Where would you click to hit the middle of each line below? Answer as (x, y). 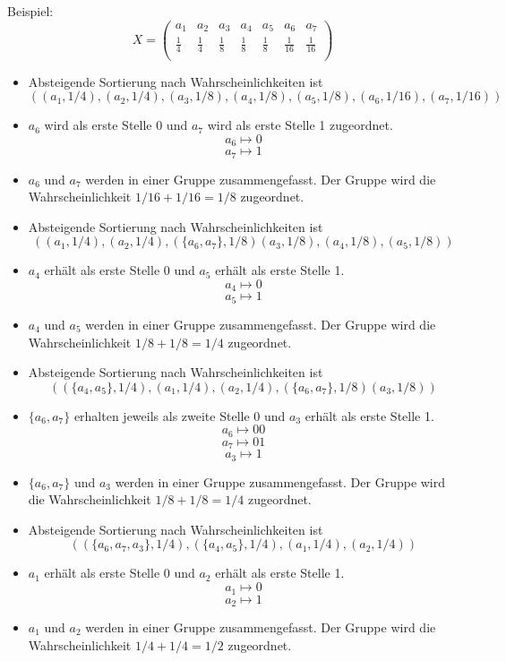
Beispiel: (30, 11)
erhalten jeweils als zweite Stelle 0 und (180, 415)
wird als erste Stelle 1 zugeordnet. (300, 125)
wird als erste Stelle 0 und (116, 125)
